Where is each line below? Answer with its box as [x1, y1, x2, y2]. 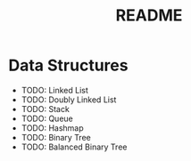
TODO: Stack [21, 103, 71, 114]
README [115, 5, 183, 26]
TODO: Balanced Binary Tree [21, 141, 128, 152]
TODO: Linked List [21, 85, 88, 95]
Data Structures [8, 55, 129, 76]
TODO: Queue [21, 113, 73, 124]
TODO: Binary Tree [21, 132, 91, 142]
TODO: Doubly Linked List [21, 94, 117, 105]
